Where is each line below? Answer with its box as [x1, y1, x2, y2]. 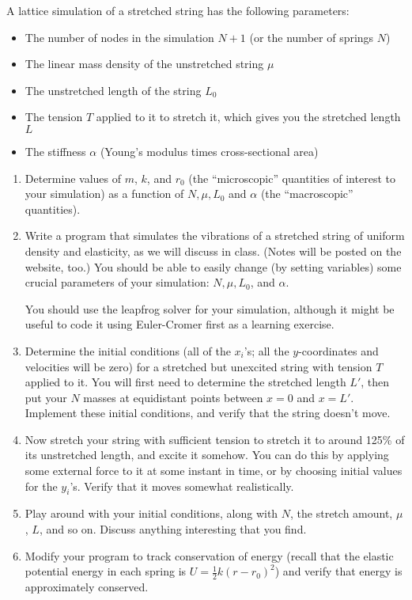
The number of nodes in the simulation [25, 28, 214, 45]
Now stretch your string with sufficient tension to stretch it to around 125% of [25, 431, 405, 447]
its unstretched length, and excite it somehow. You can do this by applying [25, 446, 389, 463]
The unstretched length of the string [25, 82, 202, 98]
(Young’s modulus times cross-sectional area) [100, 142, 319, 159]
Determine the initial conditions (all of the [25, 342, 231, 359]
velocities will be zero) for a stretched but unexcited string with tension [25, 358, 372, 374]
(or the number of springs [249, 28, 374, 45]
